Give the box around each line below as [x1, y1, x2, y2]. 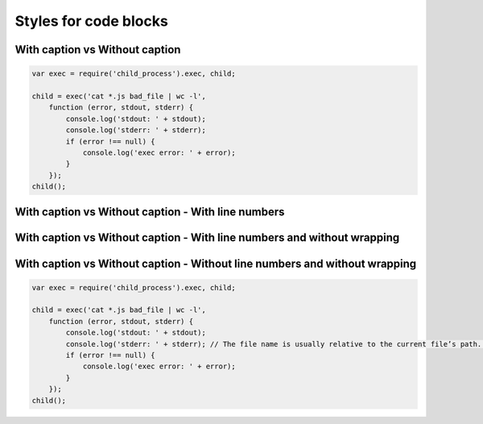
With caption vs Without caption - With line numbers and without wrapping [14, 231, 400, 245]
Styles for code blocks [14, 12, 168, 30]
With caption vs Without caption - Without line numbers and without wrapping [14, 256, 417, 270]
